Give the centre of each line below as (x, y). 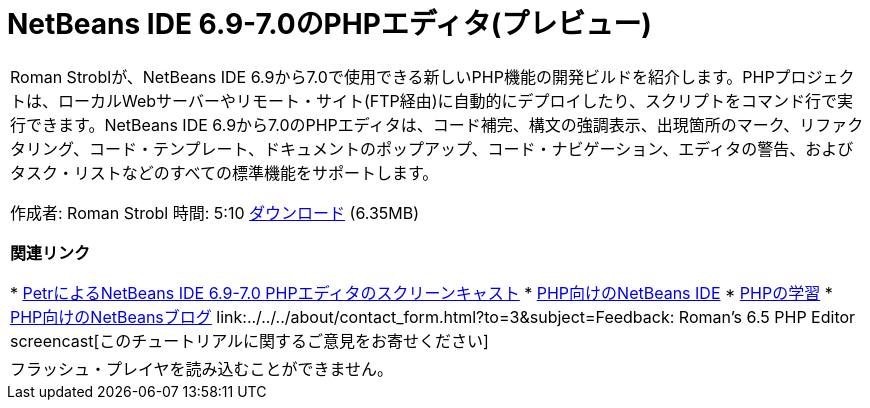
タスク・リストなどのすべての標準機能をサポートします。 (224, 172)
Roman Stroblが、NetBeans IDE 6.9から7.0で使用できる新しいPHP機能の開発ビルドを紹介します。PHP (392, 76)
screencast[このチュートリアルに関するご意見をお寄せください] (249, 340)
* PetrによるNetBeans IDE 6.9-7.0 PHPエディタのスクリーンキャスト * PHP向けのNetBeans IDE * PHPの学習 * (421, 292)
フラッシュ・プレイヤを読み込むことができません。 (202, 368)
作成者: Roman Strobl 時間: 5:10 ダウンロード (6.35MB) (215, 212)
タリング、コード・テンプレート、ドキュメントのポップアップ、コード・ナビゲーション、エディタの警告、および (432, 148)
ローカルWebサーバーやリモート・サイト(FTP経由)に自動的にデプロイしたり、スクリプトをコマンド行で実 (455, 100)
